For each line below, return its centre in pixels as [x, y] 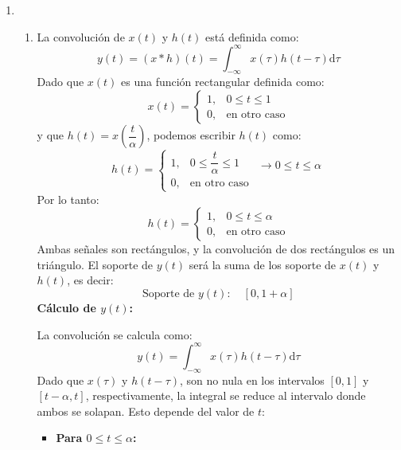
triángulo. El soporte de [95, 264]
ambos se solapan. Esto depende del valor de [146, 411]
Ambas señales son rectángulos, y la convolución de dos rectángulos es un [216, 249]
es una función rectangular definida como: [223, 82]
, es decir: [90, 280]
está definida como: [252, 36]
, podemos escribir [191, 135]
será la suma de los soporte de [263, 264]
